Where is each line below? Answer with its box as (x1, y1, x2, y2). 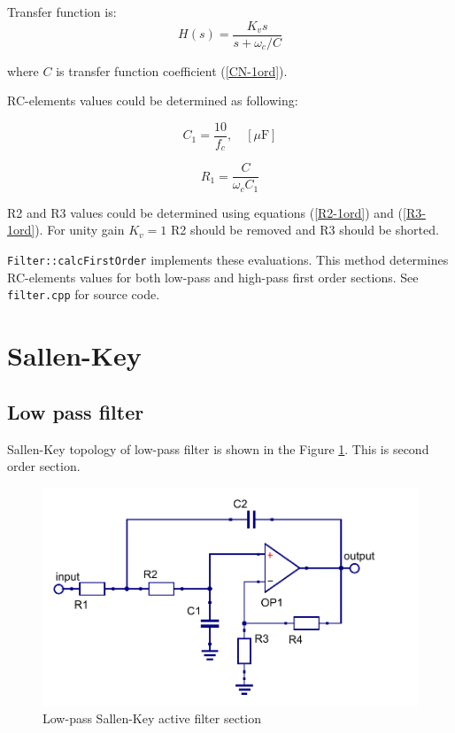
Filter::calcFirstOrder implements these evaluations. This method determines (7, 251, 449, 269)
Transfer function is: (7, 3, 117, 20)
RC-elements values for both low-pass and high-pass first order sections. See (7, 267, 419, 286)
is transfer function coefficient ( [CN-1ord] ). (56, 61, 288, 80)
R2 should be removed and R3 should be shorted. (170, 220, 439, 239)
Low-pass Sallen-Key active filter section (42, 709, 261, 728)
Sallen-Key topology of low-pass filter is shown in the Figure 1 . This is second (7, 439, 429, 458)
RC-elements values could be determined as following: (7, 91, 298, 110)
